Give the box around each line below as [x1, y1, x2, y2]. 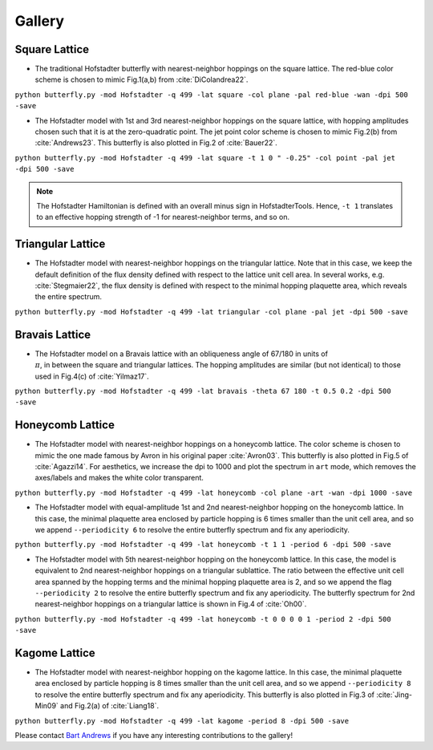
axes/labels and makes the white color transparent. [34, 473, 204, 483]
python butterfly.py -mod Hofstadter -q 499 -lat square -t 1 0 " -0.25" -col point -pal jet [14, 153, 396, 162]
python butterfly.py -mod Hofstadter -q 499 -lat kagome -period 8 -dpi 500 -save [14, 716, 349, 725]
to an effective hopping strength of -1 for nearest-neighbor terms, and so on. [36, 213, 290, 222]
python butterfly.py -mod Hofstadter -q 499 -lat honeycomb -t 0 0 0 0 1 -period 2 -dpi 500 [14, 614, 392, 623]
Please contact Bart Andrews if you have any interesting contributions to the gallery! [14, 730, 293, 740]
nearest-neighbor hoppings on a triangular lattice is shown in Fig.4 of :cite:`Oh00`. [34, 599, 307, 609]
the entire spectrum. [34, 292, 103, 302]
